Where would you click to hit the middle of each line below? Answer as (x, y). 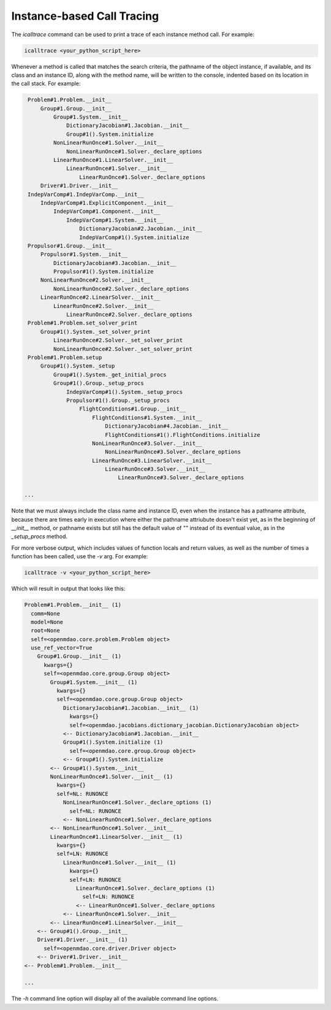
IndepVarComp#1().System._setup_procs (125, 392)
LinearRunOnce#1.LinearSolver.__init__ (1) (116, 837)
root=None (46, 631)
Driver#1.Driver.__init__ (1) (82, 940)
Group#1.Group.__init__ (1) (79, 656)
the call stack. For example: (46, 83)
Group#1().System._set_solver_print (95, 332)
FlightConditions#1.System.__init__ (147, 418)
